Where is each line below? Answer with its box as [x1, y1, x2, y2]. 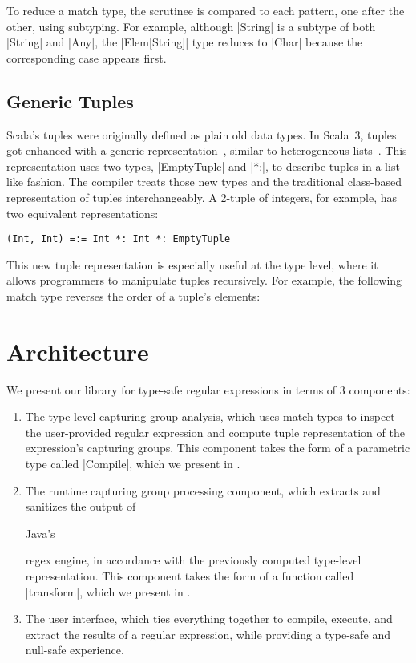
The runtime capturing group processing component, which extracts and [25, 482, 381, 499]
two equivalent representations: [6, 204, 159, 221]
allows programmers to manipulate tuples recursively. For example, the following [6, 272, 402, 289]
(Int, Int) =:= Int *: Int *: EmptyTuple [6, 233, 231, 245]
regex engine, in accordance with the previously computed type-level [25, 552, 361, 568]
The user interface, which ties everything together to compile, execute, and [25, 610, 393, 627]
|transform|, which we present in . [25, 583, 191, 600]
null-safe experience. [25, 641, 124, 658]
